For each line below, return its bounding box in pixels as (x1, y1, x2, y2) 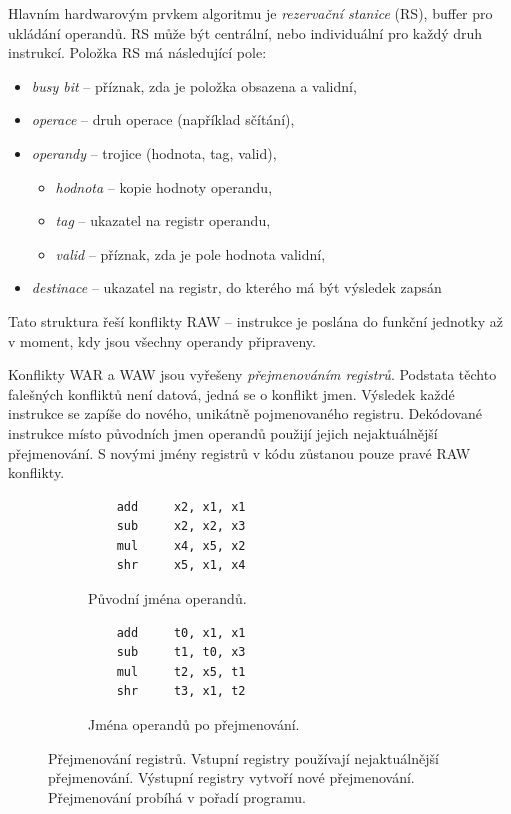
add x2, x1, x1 (116, 499, 246, 514)
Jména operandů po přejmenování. (88, 714, 300, 735)
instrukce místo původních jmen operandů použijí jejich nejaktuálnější (8, 422, 438, 443)
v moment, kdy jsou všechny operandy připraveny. (8, 330, 316, 351)
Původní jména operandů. (88, 588, 247, 609)
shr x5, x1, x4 (116, 558, 246, 573)
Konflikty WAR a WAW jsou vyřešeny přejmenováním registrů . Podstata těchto (8, 364, 497, 385)
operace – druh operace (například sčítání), (31, 109, 295, 130)
